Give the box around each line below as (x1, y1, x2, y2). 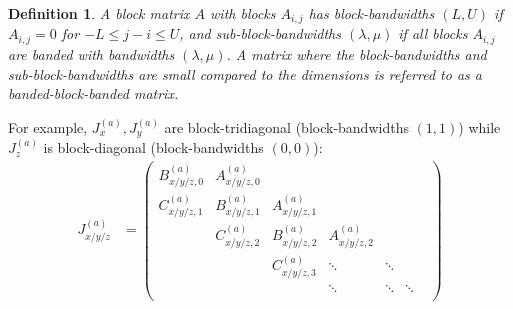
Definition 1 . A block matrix (8, 3, 190, 23)
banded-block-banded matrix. (8, 83, 179, 104)
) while (458, 116, 501, 137)
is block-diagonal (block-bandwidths (43, 137, 264, 158)
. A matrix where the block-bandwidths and (226, 43, 487, 64)
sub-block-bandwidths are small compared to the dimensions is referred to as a (8, 63, 482, 84)
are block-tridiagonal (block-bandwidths (164, 116, 409, 137)
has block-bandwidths (308, 3, 435, 23)
